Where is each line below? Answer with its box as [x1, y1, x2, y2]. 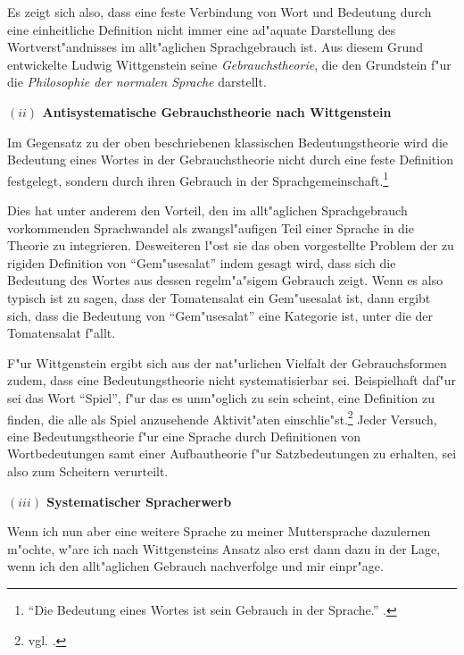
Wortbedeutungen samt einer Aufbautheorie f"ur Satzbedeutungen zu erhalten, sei [7, 444, 457, 463]
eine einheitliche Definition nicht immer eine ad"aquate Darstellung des [7, 20, 396, 38]
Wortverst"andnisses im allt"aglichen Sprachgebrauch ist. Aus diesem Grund [7, 38, 423, 56]
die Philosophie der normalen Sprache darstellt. [7, 72, 267, 91]
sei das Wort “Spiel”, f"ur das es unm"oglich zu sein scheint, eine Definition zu [7, 388, 435, 407]
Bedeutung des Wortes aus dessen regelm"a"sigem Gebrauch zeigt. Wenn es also [7, 271, 443, 290]
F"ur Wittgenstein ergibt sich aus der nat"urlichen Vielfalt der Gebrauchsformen [7, 353, 447, 372]
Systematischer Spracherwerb [46, 491, 232, 510]
